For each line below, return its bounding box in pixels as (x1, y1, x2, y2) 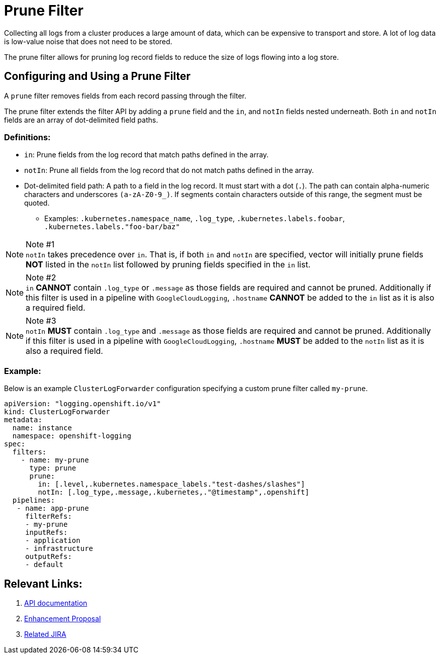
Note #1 (26, 239, 55, 250)
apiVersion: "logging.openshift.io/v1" (4, 400, 161, 408)
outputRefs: (25, 552, 72, 561)
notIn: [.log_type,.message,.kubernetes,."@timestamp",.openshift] (38, 488, 309, 497)
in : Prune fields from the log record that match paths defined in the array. (24, 150, 269, 159)
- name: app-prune (17, 504, 89, 513)
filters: (12, 448, 47, 456)
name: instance (12, 424, 72, 432)
